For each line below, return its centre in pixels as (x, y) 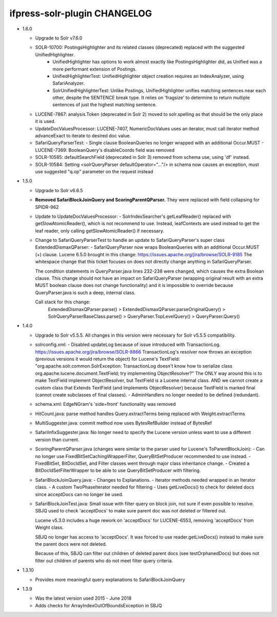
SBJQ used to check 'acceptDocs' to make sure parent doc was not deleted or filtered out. (131, 511)
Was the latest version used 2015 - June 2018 (83, 598)
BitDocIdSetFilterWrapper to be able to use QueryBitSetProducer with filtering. (118, 470)
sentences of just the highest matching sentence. (105, 105)
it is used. (45, 121)
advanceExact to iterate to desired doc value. (83, 136)
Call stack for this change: (63, 302)
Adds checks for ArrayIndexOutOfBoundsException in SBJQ (99, 605)
